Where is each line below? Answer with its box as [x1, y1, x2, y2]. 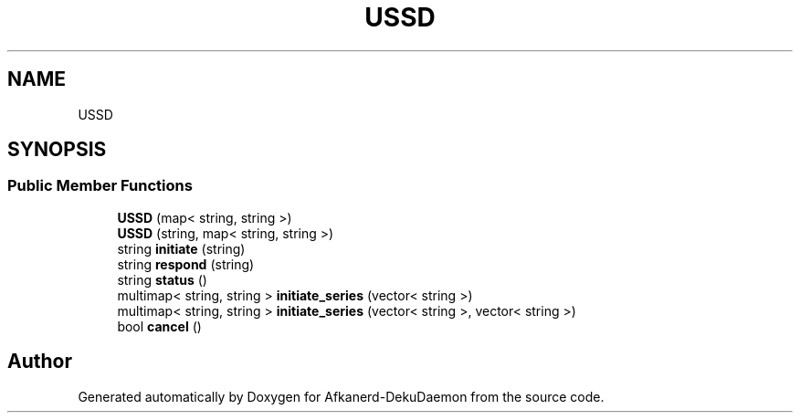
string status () [117, 271, 207, 288]
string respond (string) [117, 256, 255, 272]
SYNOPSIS [7, 138, 107, 162]
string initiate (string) [117, 240, 246, 257]
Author [7, 350, 72, 373]
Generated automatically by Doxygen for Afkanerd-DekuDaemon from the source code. [78, 388, 605, 404]
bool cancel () [117, 318, 202, 334]
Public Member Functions [7, 176, 193, 195]
